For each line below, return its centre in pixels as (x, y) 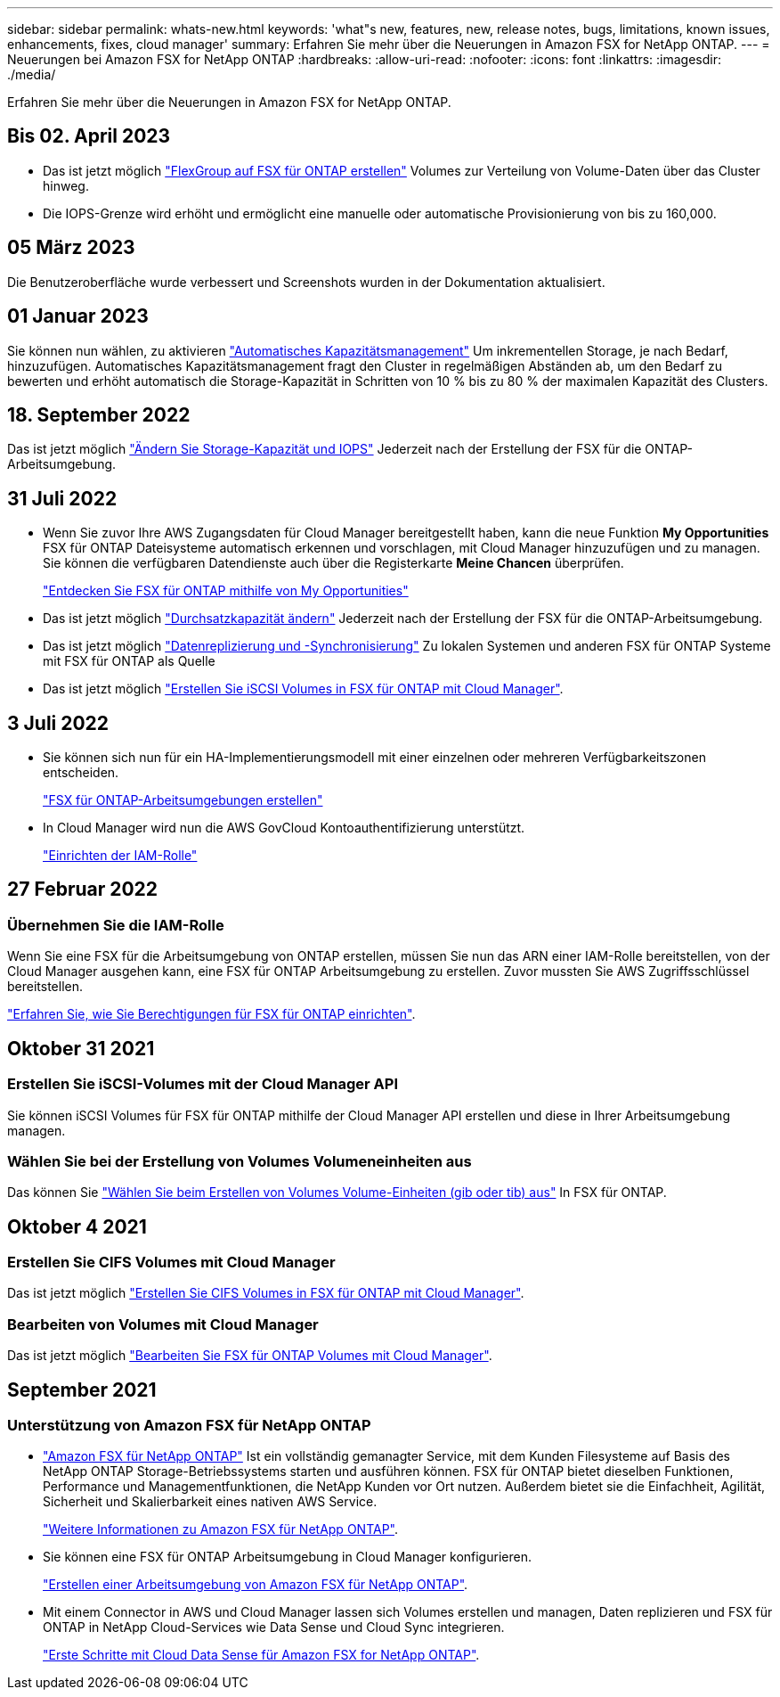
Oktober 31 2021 (81, 1048)
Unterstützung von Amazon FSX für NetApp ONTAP (189, 1426)
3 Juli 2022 (58, 723)
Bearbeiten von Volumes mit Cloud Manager (163, 1324)
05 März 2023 (71, 248)
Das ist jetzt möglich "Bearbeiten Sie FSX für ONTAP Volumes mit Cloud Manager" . (250, 1356)
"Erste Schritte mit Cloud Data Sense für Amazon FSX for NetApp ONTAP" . (261, 1655)
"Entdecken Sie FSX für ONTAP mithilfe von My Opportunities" (226, 591)
